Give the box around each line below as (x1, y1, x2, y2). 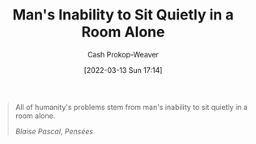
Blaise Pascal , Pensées (15, 126, 94, 136)
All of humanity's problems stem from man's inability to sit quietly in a (15, 102, 248, 112)
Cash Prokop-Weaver (87, 49, 160, 59)
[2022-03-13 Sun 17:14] (83, 65, 163, 74)
